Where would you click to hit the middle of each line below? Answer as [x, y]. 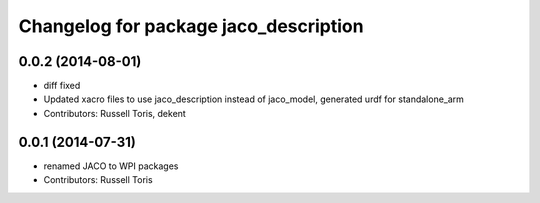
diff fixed [62, 86]
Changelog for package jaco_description [191, 26]
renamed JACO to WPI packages [111, 166]
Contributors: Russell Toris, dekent [115, 113]
